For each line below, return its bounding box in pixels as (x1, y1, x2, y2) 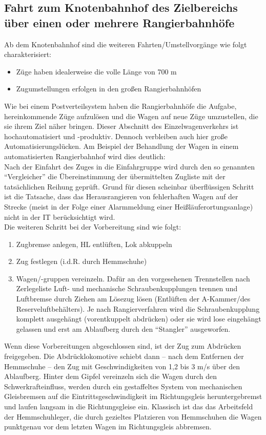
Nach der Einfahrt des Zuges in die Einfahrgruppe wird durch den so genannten (4, 161, 255, 172)
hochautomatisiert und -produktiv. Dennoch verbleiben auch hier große (4, 130, 228, 141)
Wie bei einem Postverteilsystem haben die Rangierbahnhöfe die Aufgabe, (4, 100, 237, 111)
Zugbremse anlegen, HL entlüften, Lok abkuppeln (16, 238, 172, 249)
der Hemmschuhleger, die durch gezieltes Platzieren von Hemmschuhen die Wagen (4, 411, 262, 422)
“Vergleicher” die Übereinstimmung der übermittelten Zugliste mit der (4, 171, 226, 182)
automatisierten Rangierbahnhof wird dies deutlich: (4, 150, 166, 161)
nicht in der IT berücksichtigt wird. (4, 211, 115, 222)
